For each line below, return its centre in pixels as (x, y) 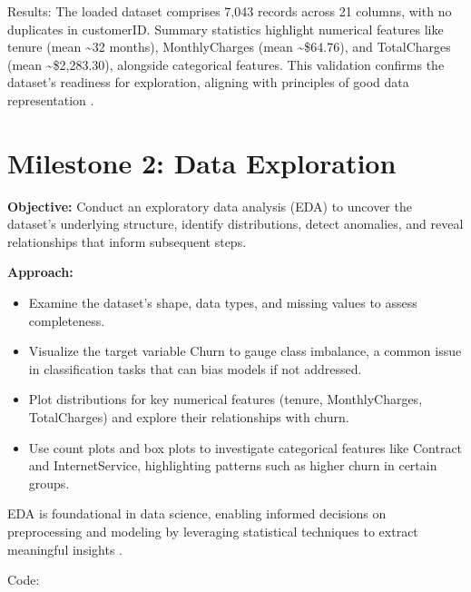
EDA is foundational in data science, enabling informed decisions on (197, 513)
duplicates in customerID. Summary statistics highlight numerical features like (226, 29)
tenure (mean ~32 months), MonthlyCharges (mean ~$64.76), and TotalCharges (229, 47)
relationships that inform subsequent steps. (127, 241)
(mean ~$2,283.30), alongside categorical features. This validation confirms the (226, 64)
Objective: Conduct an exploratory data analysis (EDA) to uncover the (210, 206)
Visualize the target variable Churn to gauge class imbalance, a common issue (245, 351)
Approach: (40, 272)
